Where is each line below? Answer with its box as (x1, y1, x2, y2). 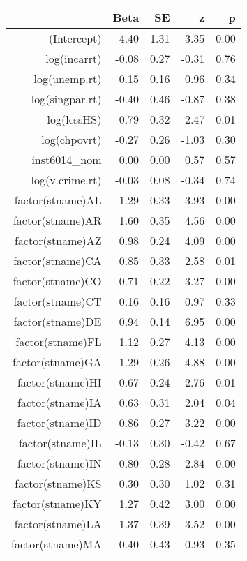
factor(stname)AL (14, 192, 102, 208)
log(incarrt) (45, 50, 102, 66)
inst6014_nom (31, 151, 102, 167)
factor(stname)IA (17, 394, 102, 410)
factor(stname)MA (11, 536, 102, 552)
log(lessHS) (47, 111, 102, 127)
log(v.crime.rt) (31, 172, 102, 188)
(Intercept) (48, 30, 102, 46)
